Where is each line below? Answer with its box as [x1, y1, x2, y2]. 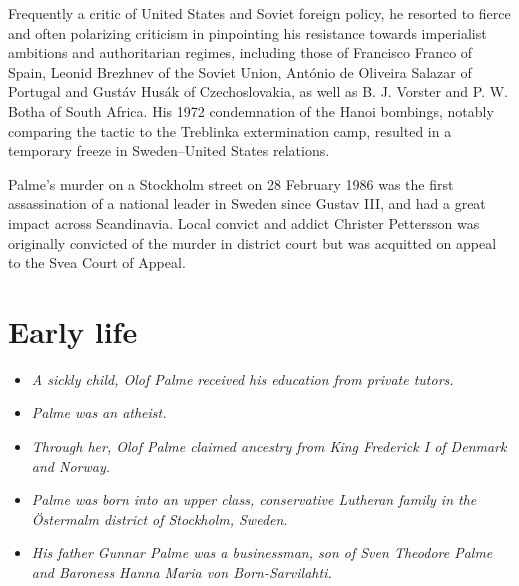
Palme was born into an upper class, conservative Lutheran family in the [31, 489, 477, 510]
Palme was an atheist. [31, 402, 167, 423]
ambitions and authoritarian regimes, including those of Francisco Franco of [8, 42, 473, 63]
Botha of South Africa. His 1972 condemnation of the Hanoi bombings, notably [8, 100, 494, 121]
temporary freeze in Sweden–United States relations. [8, 140, 330, 161]
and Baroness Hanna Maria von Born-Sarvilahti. [31, 562, 332, 582]
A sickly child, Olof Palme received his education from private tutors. [31, 368, 454, 389]
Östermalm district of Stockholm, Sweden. [31, 508, 288, 529]
